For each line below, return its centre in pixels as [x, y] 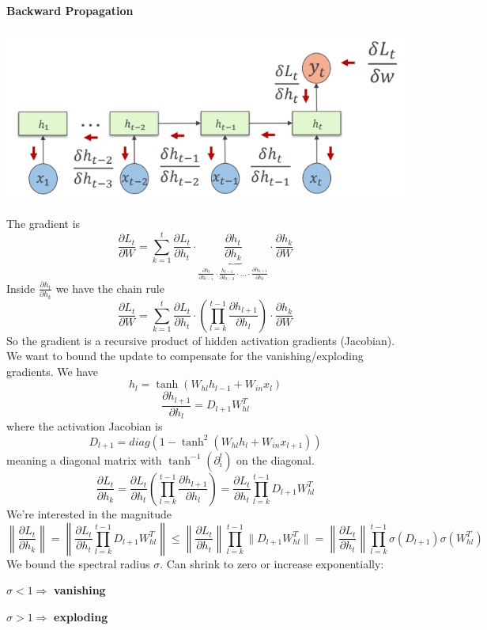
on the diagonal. [276, 459]
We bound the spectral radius [78, 563]
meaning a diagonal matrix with [84, 459]
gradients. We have [53, 371]
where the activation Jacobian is [85, 426]
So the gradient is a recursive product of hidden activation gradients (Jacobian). [201, 340]
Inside [21, 288]
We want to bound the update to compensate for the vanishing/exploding [185, 356]
